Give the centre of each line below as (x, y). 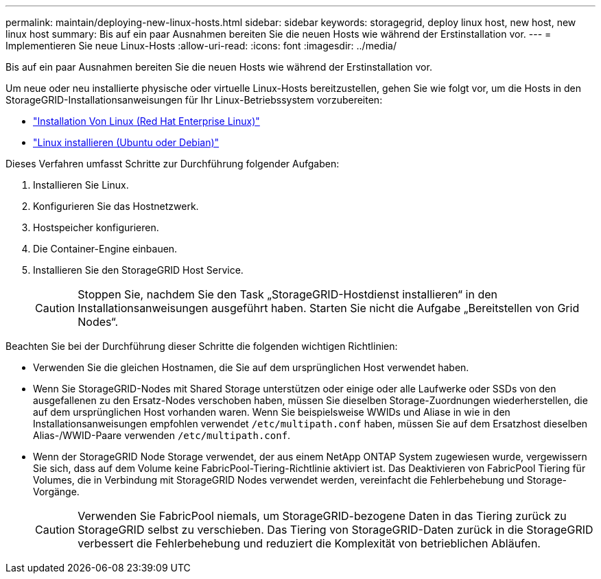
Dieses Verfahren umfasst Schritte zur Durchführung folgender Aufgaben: (173, 164)
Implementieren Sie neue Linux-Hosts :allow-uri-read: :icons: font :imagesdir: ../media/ (201, 46)
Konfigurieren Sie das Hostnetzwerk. (116, 206)
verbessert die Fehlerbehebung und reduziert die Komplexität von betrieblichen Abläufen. (309, 543)
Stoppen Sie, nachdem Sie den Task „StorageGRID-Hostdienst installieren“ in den (287, 294)
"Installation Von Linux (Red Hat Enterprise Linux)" (146, 121)
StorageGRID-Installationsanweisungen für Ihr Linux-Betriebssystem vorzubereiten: (194, 100)
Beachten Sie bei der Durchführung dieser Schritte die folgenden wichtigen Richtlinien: (202, 346)
